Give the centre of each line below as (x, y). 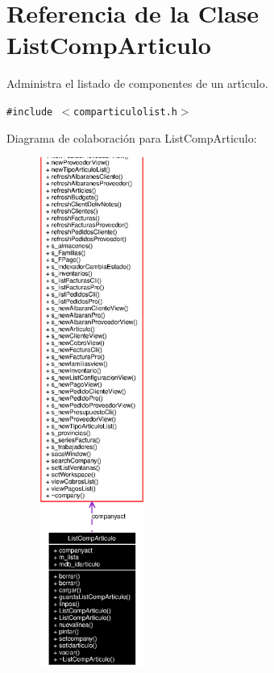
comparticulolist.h (125, 112)
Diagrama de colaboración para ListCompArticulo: (132, 137)
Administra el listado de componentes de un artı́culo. (137, 83)
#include (30, 112)
